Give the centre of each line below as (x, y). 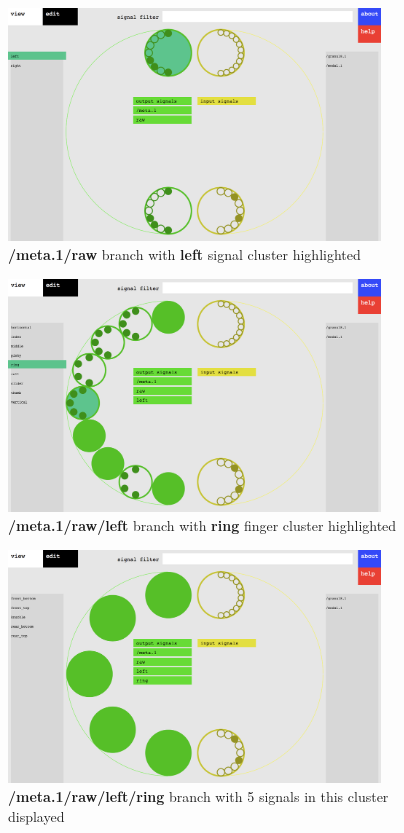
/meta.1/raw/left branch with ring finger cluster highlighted (202, 525)
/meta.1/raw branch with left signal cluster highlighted (184, 254)
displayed (36, 816)
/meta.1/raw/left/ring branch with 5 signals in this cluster (198, 796)
